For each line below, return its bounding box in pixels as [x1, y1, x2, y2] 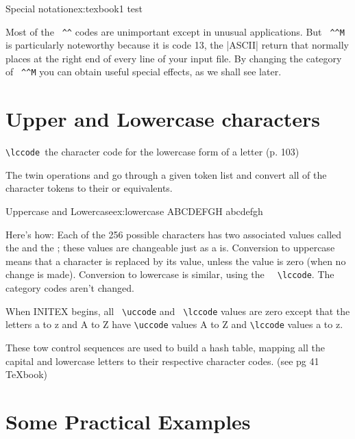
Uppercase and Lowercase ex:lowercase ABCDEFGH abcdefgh [5, 204, 263, 218]
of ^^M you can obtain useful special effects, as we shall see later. [5, 64, 282, 79]
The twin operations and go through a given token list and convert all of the [5, 167, 327, 181]
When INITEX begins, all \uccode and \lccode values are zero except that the [5, 303, 350, 318]
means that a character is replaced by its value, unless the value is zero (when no [5, 253, 346, 268]
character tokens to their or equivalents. [5, 181, 173, 195]
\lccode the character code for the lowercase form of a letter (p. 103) [5, 145, 299, 159]
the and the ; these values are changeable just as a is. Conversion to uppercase [5, 240, 335, 255]
